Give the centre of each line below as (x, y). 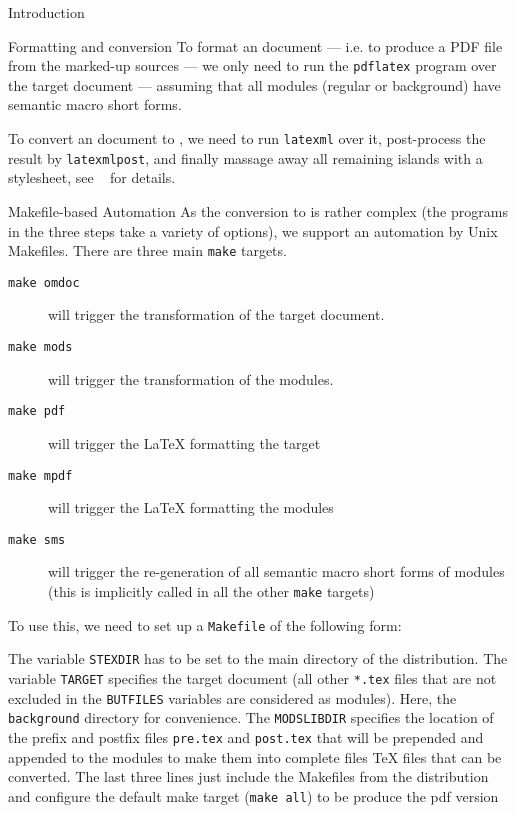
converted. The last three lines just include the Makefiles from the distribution (248, 776)
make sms (37, 539)
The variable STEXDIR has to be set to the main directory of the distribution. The (258, 658)
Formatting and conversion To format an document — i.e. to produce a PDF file (255, 45)
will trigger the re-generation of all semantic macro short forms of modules (276, 571)
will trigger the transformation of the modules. (191, 378)
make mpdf (40, 475)
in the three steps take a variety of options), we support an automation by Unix (253, 230)
